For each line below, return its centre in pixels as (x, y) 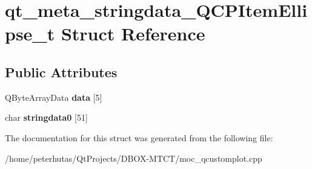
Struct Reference (133, 33)
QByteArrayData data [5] (54, 97)
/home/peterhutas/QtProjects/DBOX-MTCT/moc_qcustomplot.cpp (134, 158)
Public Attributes (61, 72)
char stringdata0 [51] (46, 117)
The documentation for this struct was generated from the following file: (139, 137)
